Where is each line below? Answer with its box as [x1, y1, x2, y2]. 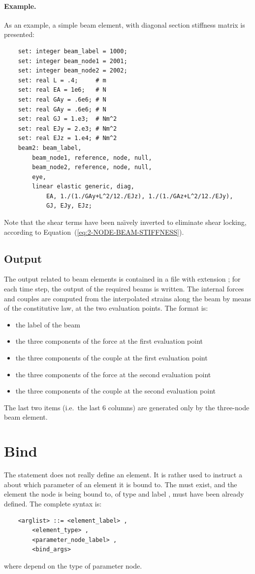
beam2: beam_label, [18, 144, 82, 151]
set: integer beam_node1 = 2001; [18, 57, 127, 65]
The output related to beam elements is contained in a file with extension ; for [4, 274, 241, 284]
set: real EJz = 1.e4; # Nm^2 [18, 135, 117, 142]
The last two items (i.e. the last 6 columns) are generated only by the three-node [4, 402, 250, 412]
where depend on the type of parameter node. [4, 560, 142, 571]
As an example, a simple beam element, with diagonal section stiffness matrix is [4, 19, 245, 30]
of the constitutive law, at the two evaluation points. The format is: [4, 303, 208, 313]
